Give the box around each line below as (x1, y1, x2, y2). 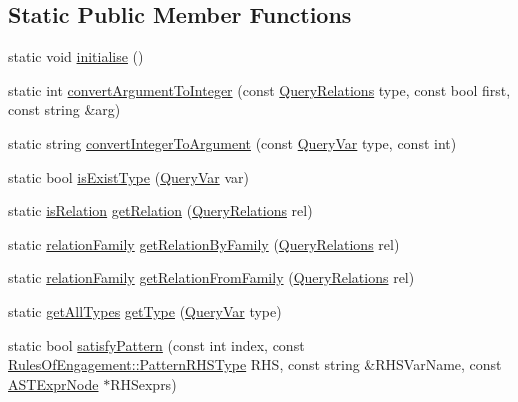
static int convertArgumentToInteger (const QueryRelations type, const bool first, (8, 79, 511, 100)
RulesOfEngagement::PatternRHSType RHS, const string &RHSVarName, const (8, 354, 502, 375)
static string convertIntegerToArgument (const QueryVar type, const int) (8, 132, 457, 153)
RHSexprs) (110, 373, 177, 394)
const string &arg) (8, 99, 121, 120)
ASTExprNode (8, 373, 99, 394)
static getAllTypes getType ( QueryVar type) (8, 300, 282, 321)
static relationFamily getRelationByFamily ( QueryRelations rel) (8, 233, 400, 254)
